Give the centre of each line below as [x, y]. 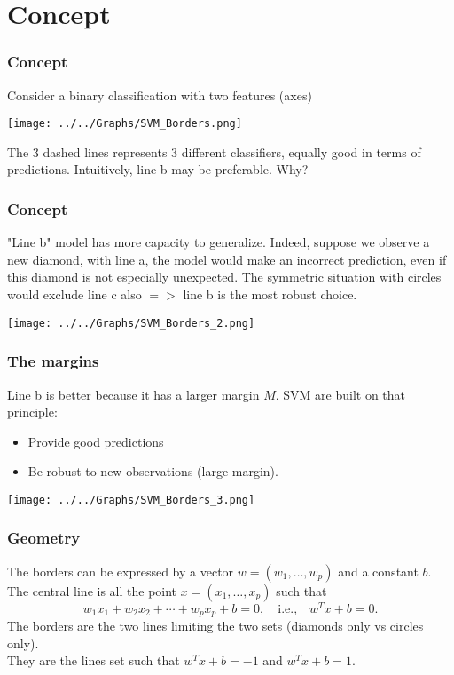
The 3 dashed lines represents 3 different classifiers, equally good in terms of [214, 151]
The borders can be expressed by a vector [121, 571]
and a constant [378, 571]
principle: [32, 412]
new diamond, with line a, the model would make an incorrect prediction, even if [227, 259]
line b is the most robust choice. [270, 294]
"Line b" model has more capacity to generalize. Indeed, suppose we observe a [219, 242]
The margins [53, 361]
